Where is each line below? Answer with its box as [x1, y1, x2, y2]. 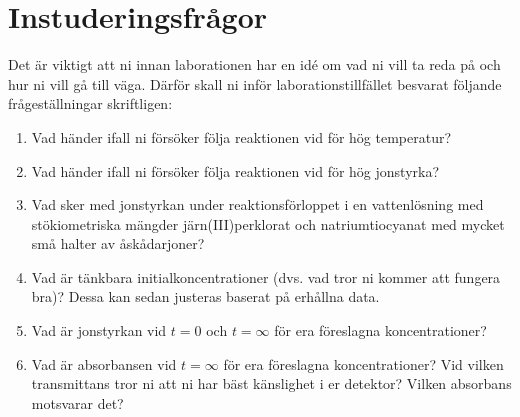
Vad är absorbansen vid [31, 353, 177, 374]
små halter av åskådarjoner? [31, 233, 205, 254]
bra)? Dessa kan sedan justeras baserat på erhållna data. [31, 286, 380, 307]
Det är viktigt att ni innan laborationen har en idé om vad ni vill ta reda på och [8, 54, 501, 75]
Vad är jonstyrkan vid [31, 320, 167, 341]
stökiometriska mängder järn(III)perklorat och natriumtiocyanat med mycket [31, 213, 505, 234]
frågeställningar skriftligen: [8, 93, 173, 114]
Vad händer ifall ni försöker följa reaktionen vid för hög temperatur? [31, 126, 452, 147]
